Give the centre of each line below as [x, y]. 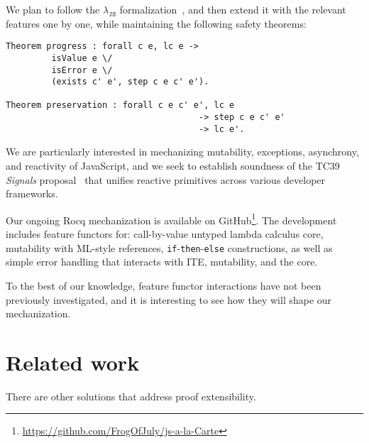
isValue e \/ [82, 58]
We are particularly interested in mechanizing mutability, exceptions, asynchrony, [182, 152]
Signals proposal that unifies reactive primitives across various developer [166, 179]
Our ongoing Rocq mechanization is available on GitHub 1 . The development [171, 219]
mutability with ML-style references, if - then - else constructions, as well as [169, 247]
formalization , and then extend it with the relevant [233, 9]
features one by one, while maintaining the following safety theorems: [156, 23]
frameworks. [32, 193]
